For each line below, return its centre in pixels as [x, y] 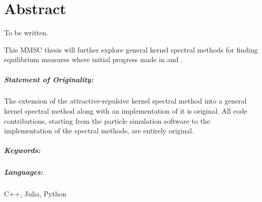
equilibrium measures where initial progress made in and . [93, 59]
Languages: [24, 172]
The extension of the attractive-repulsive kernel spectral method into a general [125, 101]
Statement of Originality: [49, 79]
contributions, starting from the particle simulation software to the [107, 120]
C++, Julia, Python [35, 194]
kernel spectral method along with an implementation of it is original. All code [126, 111]
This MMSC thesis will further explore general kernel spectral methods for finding [131, 49]
